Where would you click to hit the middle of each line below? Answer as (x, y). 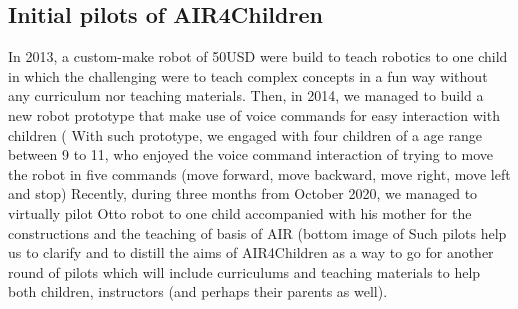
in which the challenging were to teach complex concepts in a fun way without (248, 75)
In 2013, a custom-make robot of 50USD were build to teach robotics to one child (258, 56)
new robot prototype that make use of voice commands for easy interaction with (254, 114)
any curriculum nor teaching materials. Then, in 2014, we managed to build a (246, 95)
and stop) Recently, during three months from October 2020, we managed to (243, 193)
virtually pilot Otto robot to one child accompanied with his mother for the (240, 212)
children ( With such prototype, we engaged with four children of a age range (245, 134)
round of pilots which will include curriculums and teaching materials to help (244, 271)
